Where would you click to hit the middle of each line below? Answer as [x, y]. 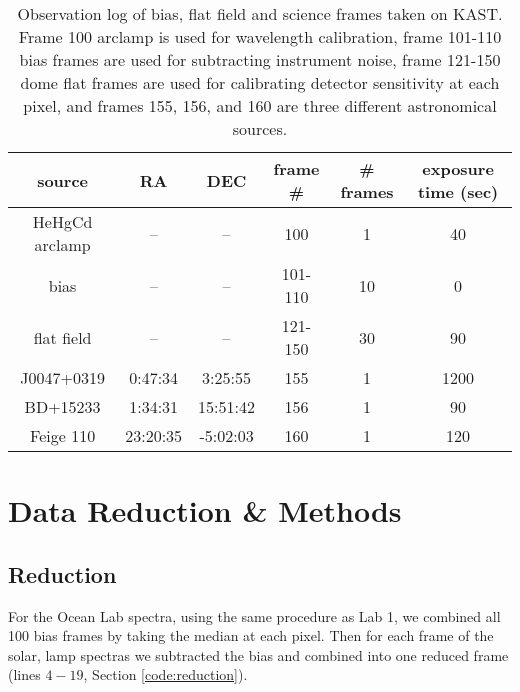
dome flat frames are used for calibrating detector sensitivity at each [260, 82]
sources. [260, 128]
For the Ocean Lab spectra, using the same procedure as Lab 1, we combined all [254, 615]
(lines [24, 674]
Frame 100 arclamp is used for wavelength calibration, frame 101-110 [260, 36]
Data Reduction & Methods [205, 510]
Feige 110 [63, 435]
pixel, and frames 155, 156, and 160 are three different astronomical [260, 105]
